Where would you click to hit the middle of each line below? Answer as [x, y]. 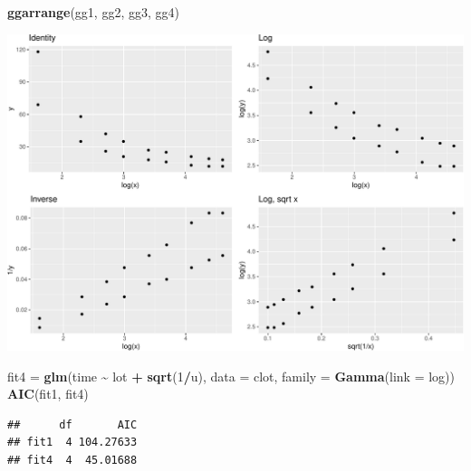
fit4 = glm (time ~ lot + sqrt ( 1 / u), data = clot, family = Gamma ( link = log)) [231, 376]
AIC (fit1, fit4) [48, 394]
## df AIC [72, 424]
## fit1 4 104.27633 [72, 443]
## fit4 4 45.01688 [72, 460]
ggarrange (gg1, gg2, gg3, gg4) [93, 12]
